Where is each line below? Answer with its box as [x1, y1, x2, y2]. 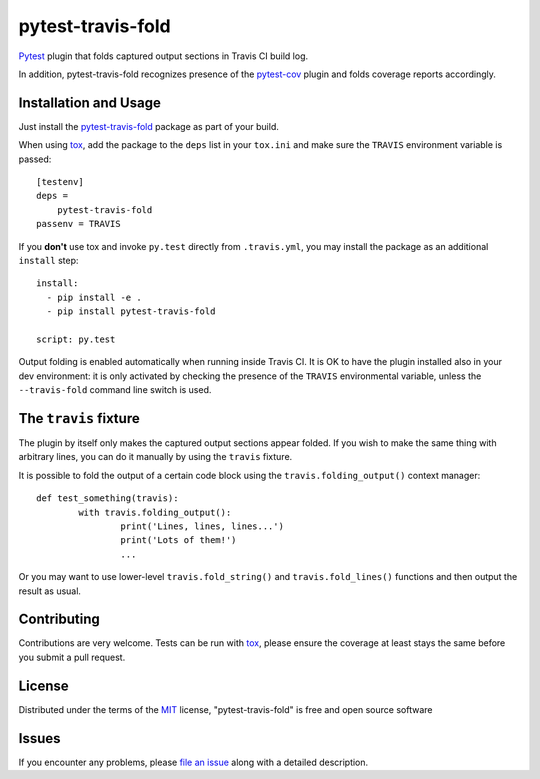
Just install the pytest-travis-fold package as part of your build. [18, 120, 279, 132]
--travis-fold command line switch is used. [18, 384, 212, 396]
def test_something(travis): [36, 493, 179, 504]
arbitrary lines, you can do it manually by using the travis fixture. [18, 451, 293, 463]
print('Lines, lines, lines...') [120, 520, 285, 532]
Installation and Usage [18, 94, 162, 111]
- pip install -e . [46, 291, 142, 303]
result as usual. [18, 585, 82, 597]
